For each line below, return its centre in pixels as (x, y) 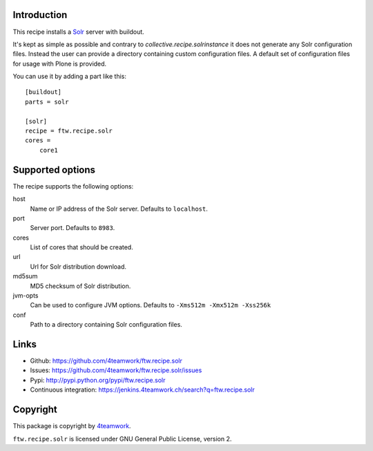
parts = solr (47, 102)
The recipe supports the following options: (73, 186)
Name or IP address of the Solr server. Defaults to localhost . (119, 209)
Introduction (40, 15)
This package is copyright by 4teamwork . (72, 426)
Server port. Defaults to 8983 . (73, 228)
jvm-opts (26, 296)
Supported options (54, 170)
